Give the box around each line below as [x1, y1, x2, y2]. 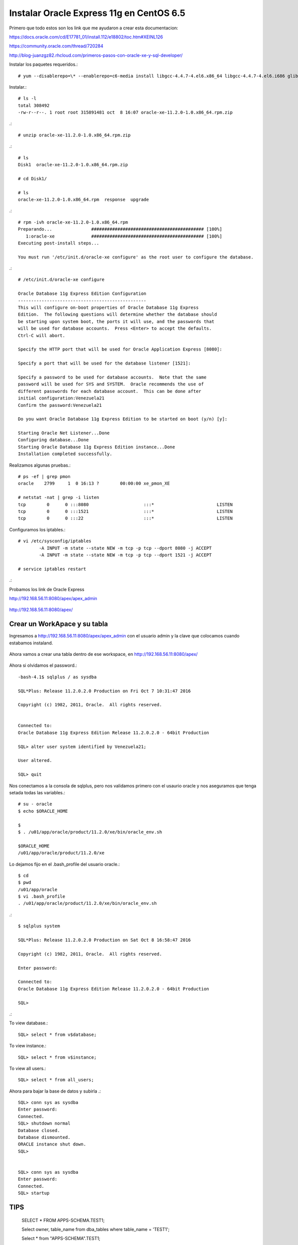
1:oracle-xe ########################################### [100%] [25, 233, 223, 239]
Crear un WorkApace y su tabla [9, 620, 108, 628]
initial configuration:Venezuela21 [18, 395, 105, 401]
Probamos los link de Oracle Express [9, 586, 84, 592]
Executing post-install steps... [18, 240, 99, 246]
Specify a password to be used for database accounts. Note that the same [18, 374, 207, 380]
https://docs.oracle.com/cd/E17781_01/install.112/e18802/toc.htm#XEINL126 [9, 34, 163, 40]
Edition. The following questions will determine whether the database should [18, 312, 217, 317]
